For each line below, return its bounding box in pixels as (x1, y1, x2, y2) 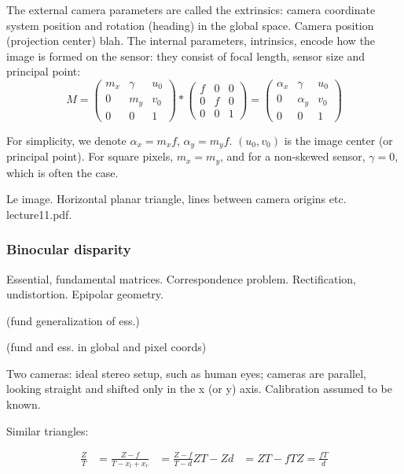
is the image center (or (284, 131, 393, 148)
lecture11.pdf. (6, 206, 72, 222)
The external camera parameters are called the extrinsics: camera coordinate (6, 2, 376, 17)
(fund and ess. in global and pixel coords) (6, 339, 207, 355)
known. (6, 396, 41, 413)
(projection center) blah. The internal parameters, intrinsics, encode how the (6, 32, 376, 49)
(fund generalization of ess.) (6, 312, 140, 328)
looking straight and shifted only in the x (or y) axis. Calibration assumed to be (6, 380, 392, 397)
